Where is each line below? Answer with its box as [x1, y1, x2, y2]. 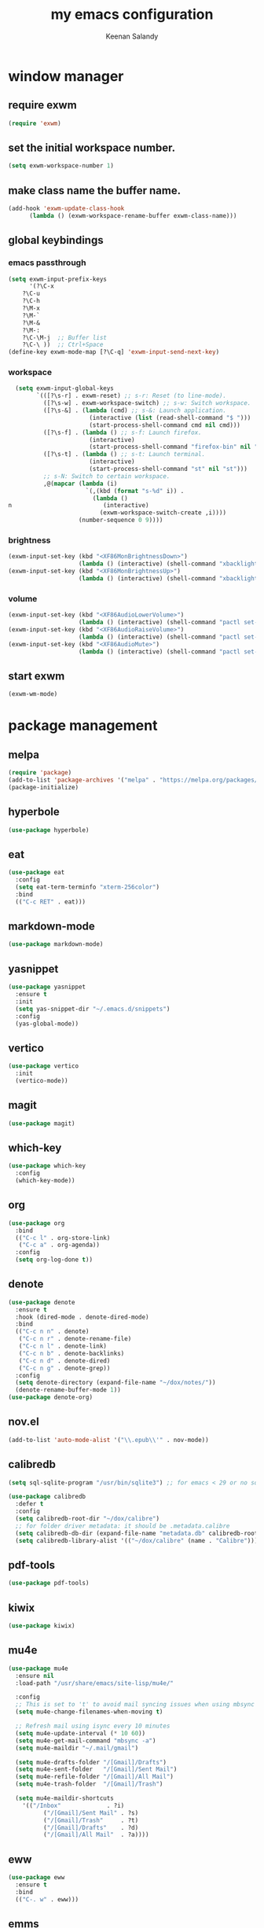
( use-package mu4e [8, 1665, 68, 1672]
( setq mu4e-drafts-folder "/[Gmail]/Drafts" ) [15, 1758, 167, 1766]
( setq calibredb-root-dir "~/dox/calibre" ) [15, 1515, 159, 1523]
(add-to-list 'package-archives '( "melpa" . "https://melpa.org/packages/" [8, 776, 262, 784]
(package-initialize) [8, 783, 79, 791]
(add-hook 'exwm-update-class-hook [8, 204, 125, 213]
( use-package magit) [8, 1119, 76, 1128]
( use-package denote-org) [8, 1393, 93, 1401]
